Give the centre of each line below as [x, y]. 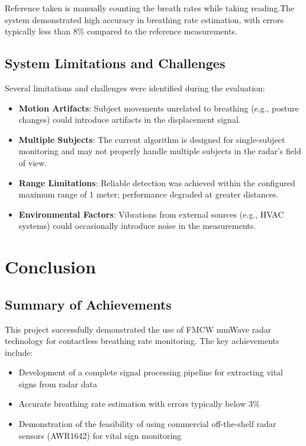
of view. [33, 162]
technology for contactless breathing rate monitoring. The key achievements [142, 341]
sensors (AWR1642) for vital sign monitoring [100, 435]
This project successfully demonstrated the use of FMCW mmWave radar [138, 329]
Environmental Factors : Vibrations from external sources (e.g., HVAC [151, 214]
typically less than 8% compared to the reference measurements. [121, 31]
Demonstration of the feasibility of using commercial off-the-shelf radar [147, 424]
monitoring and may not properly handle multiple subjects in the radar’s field [160, 151]
